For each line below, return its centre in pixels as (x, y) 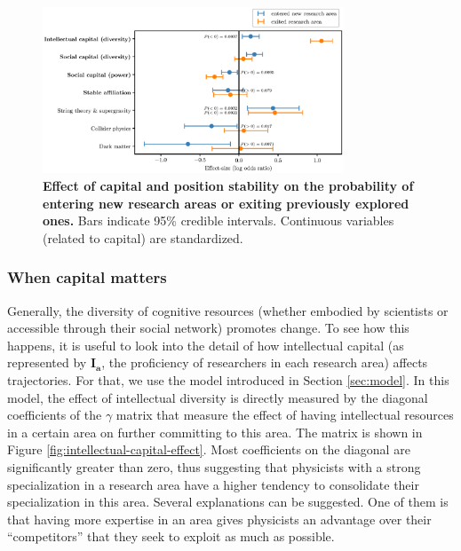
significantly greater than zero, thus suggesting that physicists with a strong (214, 467)
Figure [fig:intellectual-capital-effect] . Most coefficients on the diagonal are (209, 449)
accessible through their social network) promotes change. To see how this (208, 328)
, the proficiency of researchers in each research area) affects (265, 362)
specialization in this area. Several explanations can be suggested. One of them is (228, 502)
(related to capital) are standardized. (143, 237)
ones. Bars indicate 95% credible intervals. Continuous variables (219, 220)
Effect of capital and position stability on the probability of (228, 186)
